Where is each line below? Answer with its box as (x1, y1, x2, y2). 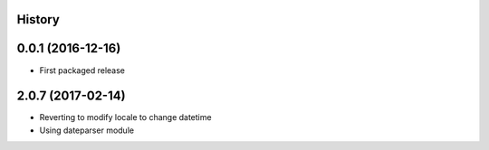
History (16, 12, 61, 27)
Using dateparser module (39, 125, 135, 136)
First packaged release (39, 64, 126, 76)
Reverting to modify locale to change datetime (39, 112, 212, 123)
